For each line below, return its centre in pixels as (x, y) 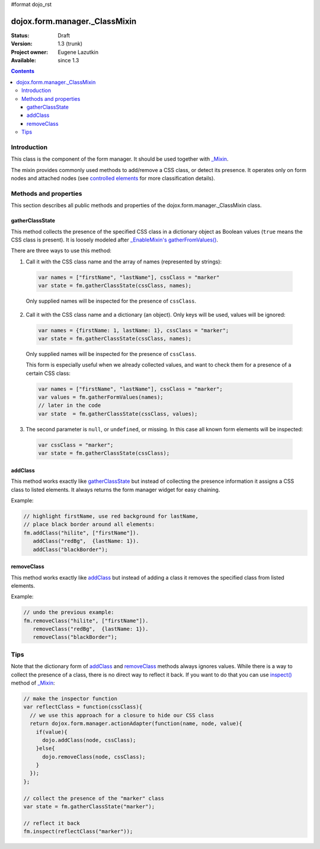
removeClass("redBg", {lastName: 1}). (91, 629)
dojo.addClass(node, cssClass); (89, 740)
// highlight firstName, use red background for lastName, (111, 516)
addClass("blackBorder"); (71, 549)
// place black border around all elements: (89, 524)
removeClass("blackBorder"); (75, 637)
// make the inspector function (71, 698)
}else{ (45, 748)
